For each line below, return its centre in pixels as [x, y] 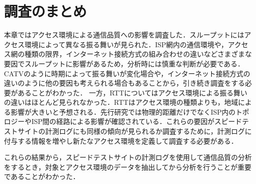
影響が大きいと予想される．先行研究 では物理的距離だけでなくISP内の [123, 111]
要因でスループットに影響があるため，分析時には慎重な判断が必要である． [124, 63]
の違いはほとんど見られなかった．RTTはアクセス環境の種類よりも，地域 [121, 102]
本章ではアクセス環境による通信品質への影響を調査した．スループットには [124, 35]
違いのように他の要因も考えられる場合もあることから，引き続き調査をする [125, 83]
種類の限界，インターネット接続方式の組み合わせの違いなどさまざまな [138, 54]
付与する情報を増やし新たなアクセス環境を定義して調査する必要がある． [121, 140]
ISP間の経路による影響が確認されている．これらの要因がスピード [137, 121]
